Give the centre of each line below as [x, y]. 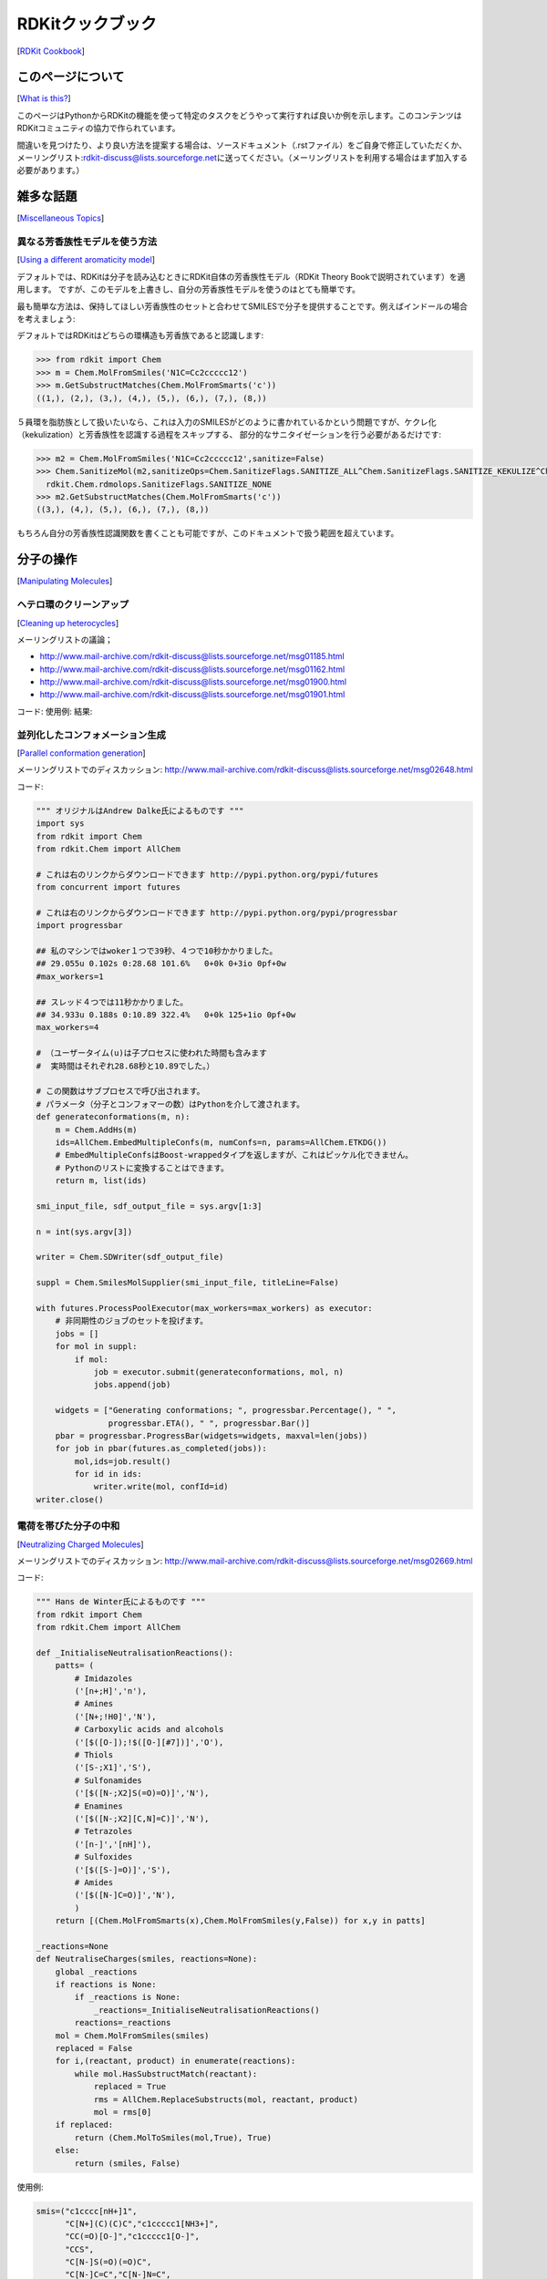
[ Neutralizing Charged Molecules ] [81, 1544]
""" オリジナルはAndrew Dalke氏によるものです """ [140, 810]
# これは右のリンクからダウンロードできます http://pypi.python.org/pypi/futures [207, 874]
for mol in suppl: [96, 1346]
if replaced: [84, 2125]
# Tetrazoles [103, 1831]
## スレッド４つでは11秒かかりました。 [112, 1002]
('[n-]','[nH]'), [113, 1844]
